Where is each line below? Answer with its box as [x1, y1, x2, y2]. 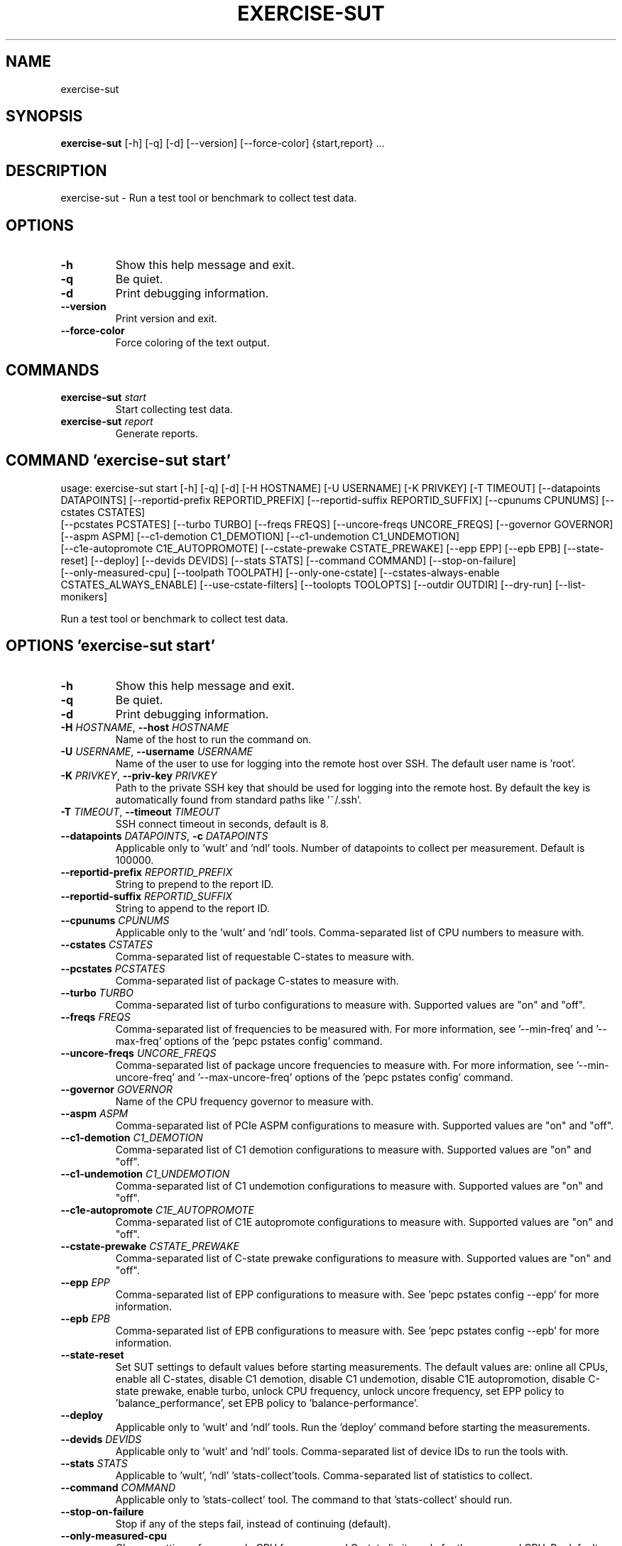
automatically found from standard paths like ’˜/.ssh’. [115, 793, 362, 806]
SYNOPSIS [6, 107, 83, 126]
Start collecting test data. [115, 402, 233, 415]
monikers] [60, 590, 108, 603]
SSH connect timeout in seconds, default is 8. [115, 817, 329, 830]
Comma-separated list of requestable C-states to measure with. [115, 950, 415, 963]
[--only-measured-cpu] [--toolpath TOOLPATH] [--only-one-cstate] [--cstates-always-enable [60, 566, 500, 579]
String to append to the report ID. [115, 901, 270, 914]
